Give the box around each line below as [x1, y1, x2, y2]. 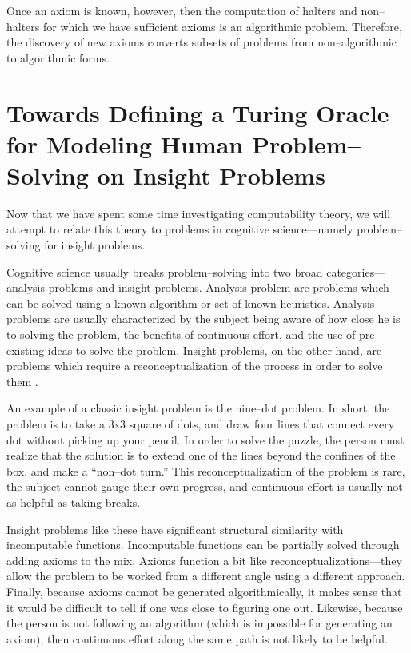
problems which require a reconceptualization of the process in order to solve [6, 357, 383, 374]
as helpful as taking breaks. [6, 493, 141, 510]
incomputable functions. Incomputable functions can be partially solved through [6, 536, 400, 553]
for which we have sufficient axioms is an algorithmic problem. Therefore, [43, 18, 402, 34]
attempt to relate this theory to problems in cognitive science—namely [6, 221, 353, 237]
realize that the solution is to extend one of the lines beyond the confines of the [6, 447, 396, 464]
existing [6, 341, 45, 358]
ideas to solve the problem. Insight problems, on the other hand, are [47, 341, 382, 358]
